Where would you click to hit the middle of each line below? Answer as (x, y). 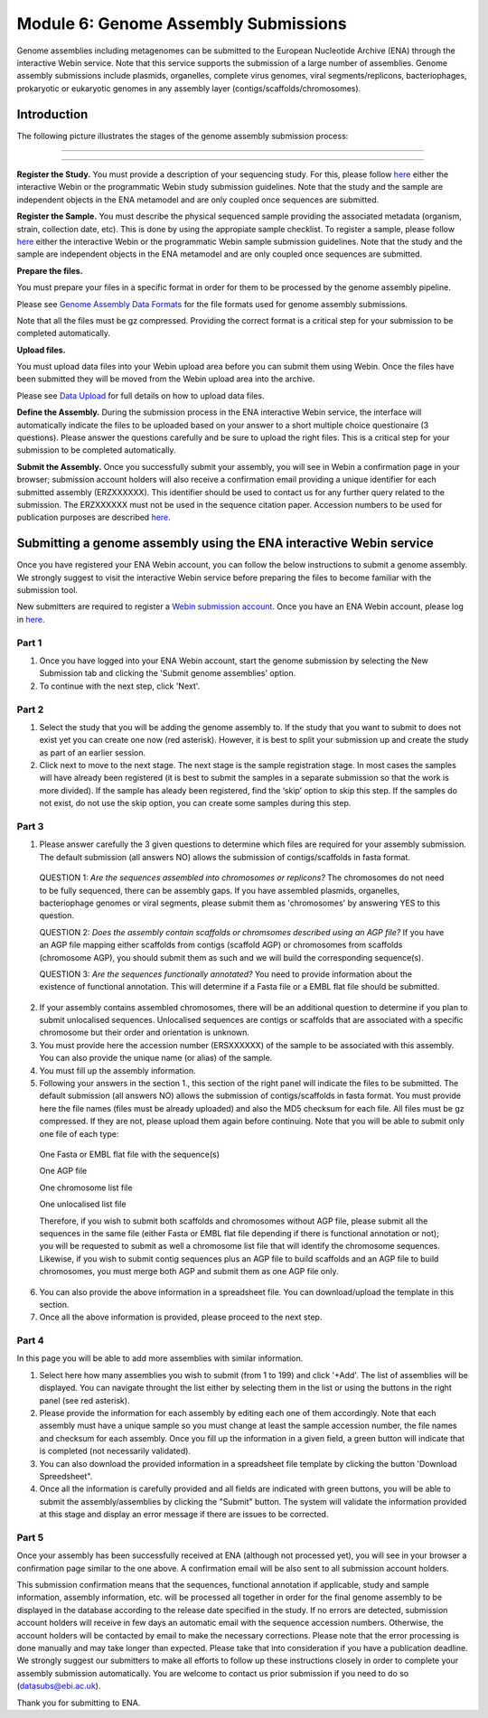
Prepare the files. (50, 270)
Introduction (52, 114)
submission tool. (47, 590)
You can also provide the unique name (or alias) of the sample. (156, 1058)
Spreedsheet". (66, 1476)
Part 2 (30, 709)
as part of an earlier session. (93, 752)
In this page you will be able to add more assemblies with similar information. (160, 1358)
